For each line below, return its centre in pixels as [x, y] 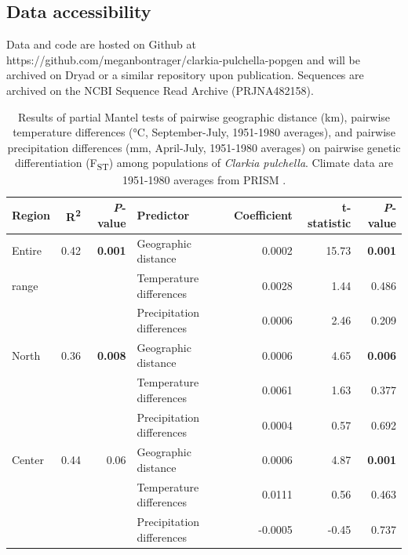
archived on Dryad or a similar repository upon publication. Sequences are [185, 75]
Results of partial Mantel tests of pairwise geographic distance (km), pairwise [204, 116]
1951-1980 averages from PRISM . [204, 180]
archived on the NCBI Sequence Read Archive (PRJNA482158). [160, 90]
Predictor [163, 214]
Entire [27, 250]
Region [31, 214]
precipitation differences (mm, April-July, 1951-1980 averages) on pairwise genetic [204, 147]
